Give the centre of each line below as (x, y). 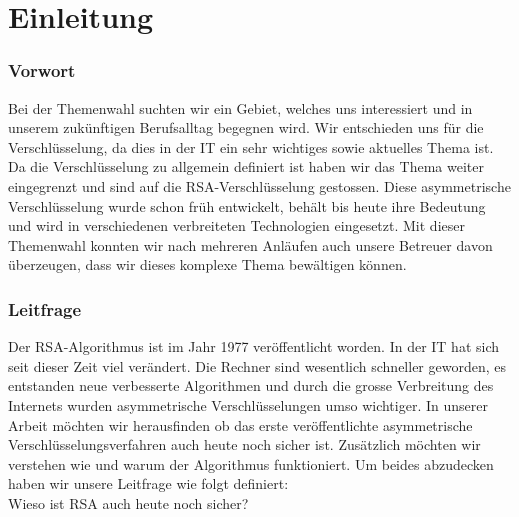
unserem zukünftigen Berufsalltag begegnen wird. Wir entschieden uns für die (246, 127)
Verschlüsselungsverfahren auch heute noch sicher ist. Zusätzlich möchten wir (244, 444)
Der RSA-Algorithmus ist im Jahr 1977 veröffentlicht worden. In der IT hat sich (254, 346)
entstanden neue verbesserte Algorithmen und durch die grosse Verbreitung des (251, 385)
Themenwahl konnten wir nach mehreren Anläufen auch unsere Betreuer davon (250, 244)
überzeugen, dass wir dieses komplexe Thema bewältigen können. (207, 264)
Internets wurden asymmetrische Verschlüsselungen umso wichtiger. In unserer (248, 404)
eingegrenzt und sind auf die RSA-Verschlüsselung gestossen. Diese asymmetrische (259, 185)
